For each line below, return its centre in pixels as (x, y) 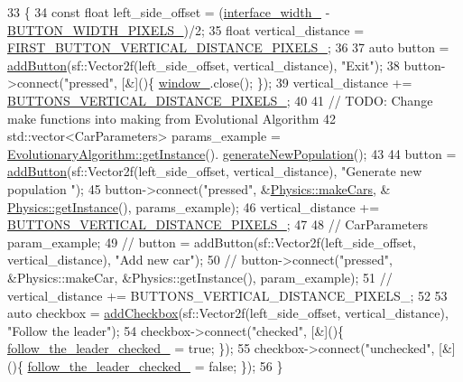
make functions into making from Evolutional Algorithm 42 (172, 118)
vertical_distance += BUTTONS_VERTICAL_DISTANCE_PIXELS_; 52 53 (227, 295)
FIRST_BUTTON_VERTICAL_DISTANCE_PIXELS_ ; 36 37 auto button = (228, 47)
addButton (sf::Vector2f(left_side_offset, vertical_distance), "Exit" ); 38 (204, 65)
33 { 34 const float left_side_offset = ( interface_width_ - (169, 12)
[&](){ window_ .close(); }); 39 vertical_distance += (267, 83)
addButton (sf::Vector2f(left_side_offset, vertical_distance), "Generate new (215, 171)
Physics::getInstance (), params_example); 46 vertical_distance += (194, 206)
